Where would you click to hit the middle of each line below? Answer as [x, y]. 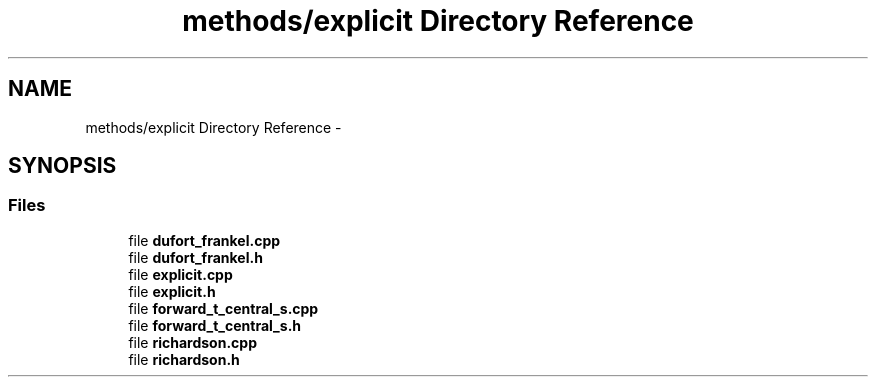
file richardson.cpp [192, 342]
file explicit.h [172, 291]
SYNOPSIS [62, 166]
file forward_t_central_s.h [215, 325]
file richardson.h [184, 359]
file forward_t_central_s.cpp [223, 308]
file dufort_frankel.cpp [204, 240]
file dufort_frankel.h [195, 257]
